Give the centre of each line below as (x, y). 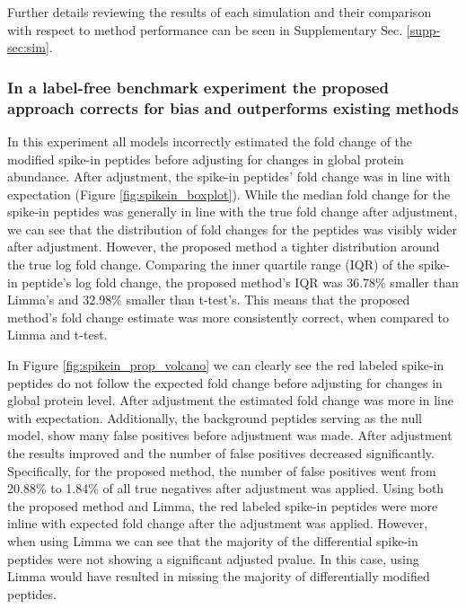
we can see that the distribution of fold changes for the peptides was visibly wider (233, 229)
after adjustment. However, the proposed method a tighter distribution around (224, 247)
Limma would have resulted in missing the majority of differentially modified (219, 576)
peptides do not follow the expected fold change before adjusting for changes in (225, 382)
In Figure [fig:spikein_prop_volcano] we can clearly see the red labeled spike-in (226, 365)
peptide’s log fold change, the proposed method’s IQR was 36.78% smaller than (240, 282)
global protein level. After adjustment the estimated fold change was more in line (230, 400)
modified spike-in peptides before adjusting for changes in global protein (206, 159)
